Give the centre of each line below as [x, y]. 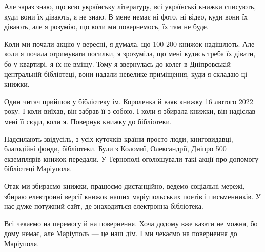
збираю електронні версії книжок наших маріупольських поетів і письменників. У [132, 196]
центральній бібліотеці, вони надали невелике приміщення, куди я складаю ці [126, 74]
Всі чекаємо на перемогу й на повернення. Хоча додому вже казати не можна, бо [131, 223]
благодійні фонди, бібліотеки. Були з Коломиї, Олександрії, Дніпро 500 [115, 149]
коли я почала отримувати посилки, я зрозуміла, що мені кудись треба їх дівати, [130, 54]
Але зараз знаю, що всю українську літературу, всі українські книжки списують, [130, 6]
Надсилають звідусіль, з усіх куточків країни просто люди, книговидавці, [119, 138]
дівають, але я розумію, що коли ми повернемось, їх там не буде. [106, 26]
